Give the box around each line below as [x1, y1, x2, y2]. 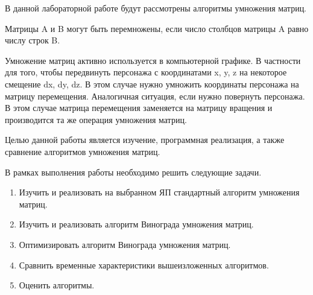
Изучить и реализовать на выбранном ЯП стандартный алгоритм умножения [19, 186, 300, 198]
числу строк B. [5, 34, 60, 46]
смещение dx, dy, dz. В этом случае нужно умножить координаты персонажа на [5, 77, 299, 90]
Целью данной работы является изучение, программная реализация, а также [5, 133, 285, 146]
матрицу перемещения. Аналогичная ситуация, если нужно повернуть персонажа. [5, 89, 305, 102]
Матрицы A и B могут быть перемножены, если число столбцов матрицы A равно [5, 22, 309, 34]
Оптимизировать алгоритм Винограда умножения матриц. [19, 238, 231, 250]
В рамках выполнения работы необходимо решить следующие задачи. [5, 165, 262, 178]
